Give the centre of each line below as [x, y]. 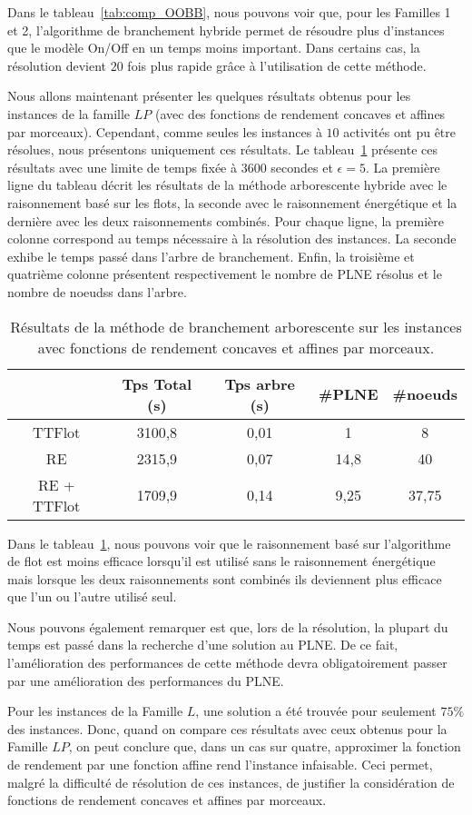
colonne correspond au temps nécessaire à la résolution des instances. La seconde [232, 239]
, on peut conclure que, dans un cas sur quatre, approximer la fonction [265, 746]
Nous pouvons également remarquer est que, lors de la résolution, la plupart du [228, 626]
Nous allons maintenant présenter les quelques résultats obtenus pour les [209, 96]
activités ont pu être [400, 131]
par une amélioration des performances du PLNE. [146, 680]
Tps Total [157, 383]
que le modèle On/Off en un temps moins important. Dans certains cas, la [214, 48]
